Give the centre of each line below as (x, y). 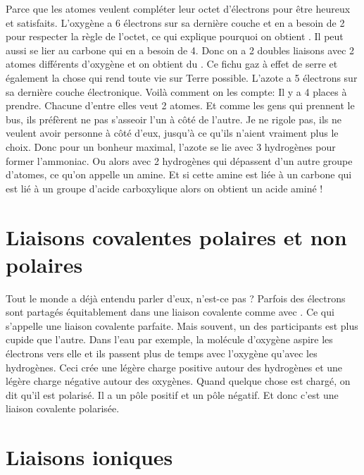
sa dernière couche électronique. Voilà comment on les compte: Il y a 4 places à (176, 91)
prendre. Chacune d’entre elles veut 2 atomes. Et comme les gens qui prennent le (180, 105)
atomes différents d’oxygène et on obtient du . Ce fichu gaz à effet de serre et (172, 64)
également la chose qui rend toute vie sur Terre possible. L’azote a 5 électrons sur (182, 77)
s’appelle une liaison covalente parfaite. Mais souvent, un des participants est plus (182, 325)
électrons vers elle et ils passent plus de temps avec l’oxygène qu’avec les (162, 353)
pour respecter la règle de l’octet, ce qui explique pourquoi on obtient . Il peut (175, 36)
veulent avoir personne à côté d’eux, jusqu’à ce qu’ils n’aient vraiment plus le (172, 133)
